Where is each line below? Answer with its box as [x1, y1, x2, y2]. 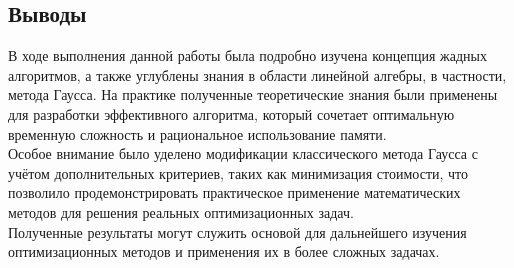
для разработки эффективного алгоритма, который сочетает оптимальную [8, 103, 455, 124]
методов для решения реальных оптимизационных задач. [8, 201, 354, 222]
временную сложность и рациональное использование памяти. [8, 123, 387, 144]
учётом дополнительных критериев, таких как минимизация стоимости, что [8, 162, 469, 183]
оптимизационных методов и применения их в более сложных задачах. [8, 241, 440, 262]
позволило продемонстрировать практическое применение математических [8, 182, 461, 203]
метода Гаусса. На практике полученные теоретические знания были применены [8, 84, 498, 105]
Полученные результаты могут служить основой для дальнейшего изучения [8, 221, 467, 242]
